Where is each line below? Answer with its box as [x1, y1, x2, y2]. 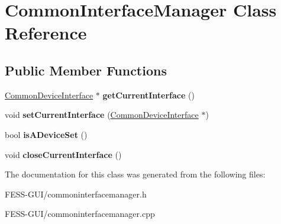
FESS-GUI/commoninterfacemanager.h [5, 187, 147, 200]
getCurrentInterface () [102, 88, 195, 101]
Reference [5, 21, 87, 45]
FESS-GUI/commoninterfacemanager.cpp [5, 207, 155, 220]
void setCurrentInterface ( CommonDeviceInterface [5, 108, 199, 121]
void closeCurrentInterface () [5, 148, 122, 160]
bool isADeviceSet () [5, 128, 88, 140]
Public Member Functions [5, 61, 167, 79]
